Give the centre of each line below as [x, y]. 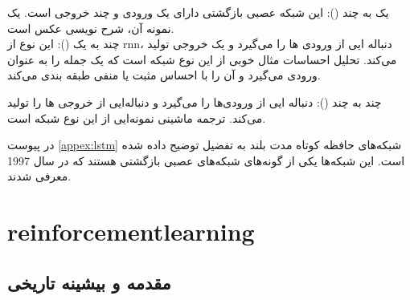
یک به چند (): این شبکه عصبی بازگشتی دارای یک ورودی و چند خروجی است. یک [198, 12]
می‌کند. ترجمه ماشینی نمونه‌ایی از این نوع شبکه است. [137, 118]
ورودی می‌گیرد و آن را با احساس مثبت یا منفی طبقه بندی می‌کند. [164, 75]
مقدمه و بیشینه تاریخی [89, 282]
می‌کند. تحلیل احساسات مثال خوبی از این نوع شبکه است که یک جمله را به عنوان [202, 59]
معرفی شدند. [39, 176]
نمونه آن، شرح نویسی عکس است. [91, 28]
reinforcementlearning [131, 231]
